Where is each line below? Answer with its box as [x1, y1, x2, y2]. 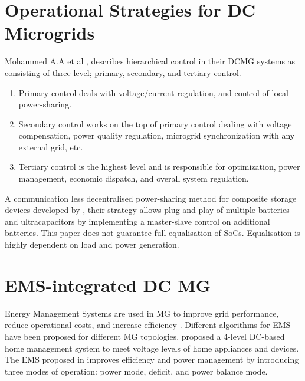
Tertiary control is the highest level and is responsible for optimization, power [18, 160, 300, 173]
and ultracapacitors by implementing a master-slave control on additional [5, 215, 270, 227]
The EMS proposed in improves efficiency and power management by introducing [5, 353, 299, 366]
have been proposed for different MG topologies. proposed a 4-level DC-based [5, 330, 285, 342]
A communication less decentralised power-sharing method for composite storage [5, 192, 297, 204]
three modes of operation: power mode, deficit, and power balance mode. [5, 364, 268, 377]
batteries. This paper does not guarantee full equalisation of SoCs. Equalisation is [5, 226, 300, 239]
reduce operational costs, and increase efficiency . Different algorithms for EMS [5, 318, 291, 331]
